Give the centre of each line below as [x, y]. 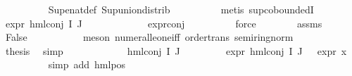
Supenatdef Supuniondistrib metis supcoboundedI [181, 9]
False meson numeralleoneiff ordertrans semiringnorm [149, 37]
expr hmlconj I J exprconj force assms [164, 23]
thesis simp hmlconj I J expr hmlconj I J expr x [176, 50]
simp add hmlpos [87, 64]
